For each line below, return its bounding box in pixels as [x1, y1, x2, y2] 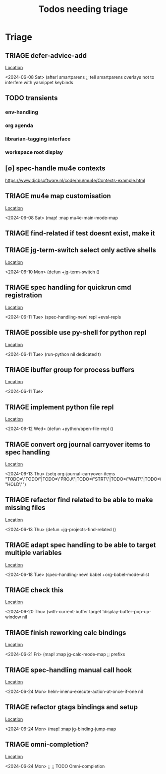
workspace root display [5, 149, 63, 156]
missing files [5, 504, 46, 512]
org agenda [5, 122, 34, 129]
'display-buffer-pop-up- [102, 609, 152, 615]
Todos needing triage [38, 3, 128, 15]
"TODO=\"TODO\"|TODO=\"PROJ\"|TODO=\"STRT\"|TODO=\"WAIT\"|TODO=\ [5, 476, 162, 482]
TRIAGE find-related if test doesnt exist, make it [5, 229, 155, 237]
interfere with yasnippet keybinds [5, 80, 73, 85]
